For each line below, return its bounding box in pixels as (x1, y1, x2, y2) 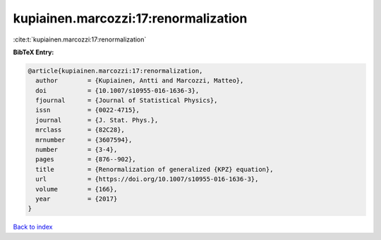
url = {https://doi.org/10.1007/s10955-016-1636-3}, (35, 175, 259, 183)
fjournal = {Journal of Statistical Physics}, (35, 96, 218, 105)
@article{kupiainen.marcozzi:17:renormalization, (28, 67, 203, 75)
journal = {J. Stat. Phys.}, (35, 116, 159, 124)
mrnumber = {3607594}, (35, 136, 133, 144)
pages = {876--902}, (35, 156, 137, 163)
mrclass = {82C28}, (35, 126, 125, 134)
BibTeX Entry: (13, 48, 54, 56)
